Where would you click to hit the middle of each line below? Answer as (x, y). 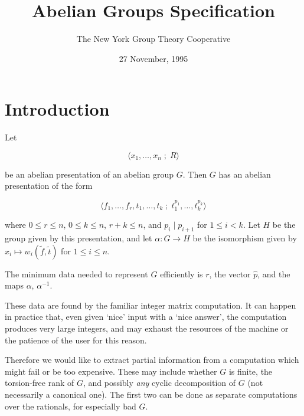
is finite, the (251, 371)
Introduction (57, 109)
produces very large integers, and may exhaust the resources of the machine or (147, 328)
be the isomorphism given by (245, 238)
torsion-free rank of (40, 383)
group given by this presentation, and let (79, 238)
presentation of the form (49, 186)
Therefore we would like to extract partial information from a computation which (152, 360)
